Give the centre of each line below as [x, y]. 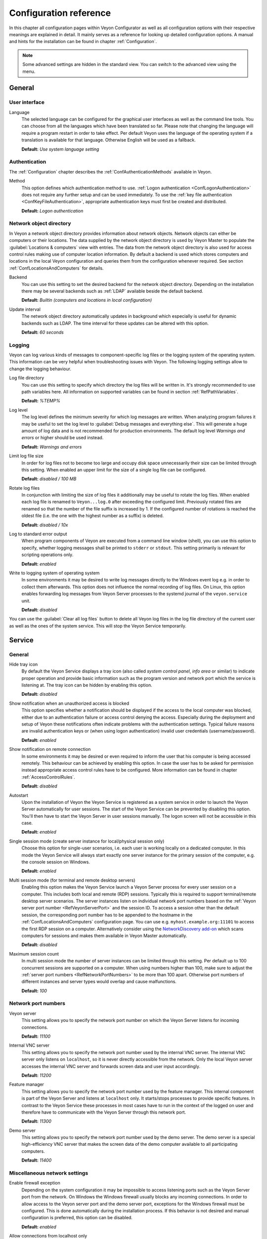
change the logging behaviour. [40, 369]
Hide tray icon [23, 664]
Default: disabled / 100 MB [49, 479]
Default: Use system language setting [60, 149]
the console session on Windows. [56, 862]
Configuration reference [60, 13]
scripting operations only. [47, 555]
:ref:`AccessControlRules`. [48, 777]
